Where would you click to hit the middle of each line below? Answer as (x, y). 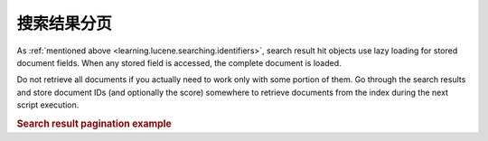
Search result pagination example (94, 124)
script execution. (48, 105)
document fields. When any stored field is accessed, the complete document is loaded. (179, 62)
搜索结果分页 (65, 23)
